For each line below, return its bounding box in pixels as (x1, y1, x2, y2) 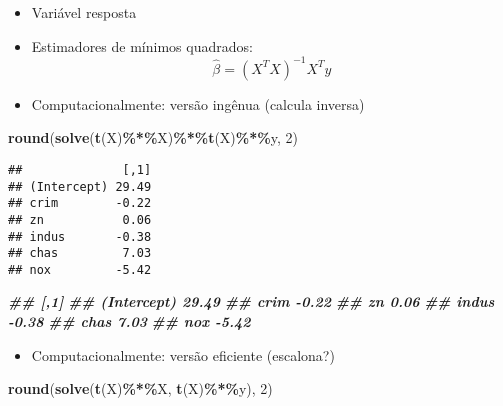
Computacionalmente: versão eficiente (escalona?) (31, 344, 335, 365)
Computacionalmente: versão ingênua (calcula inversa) (31, 93, 365, 114)
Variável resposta (31, 2, 137, 22)
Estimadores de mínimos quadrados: (31, 35, 253, 56)
